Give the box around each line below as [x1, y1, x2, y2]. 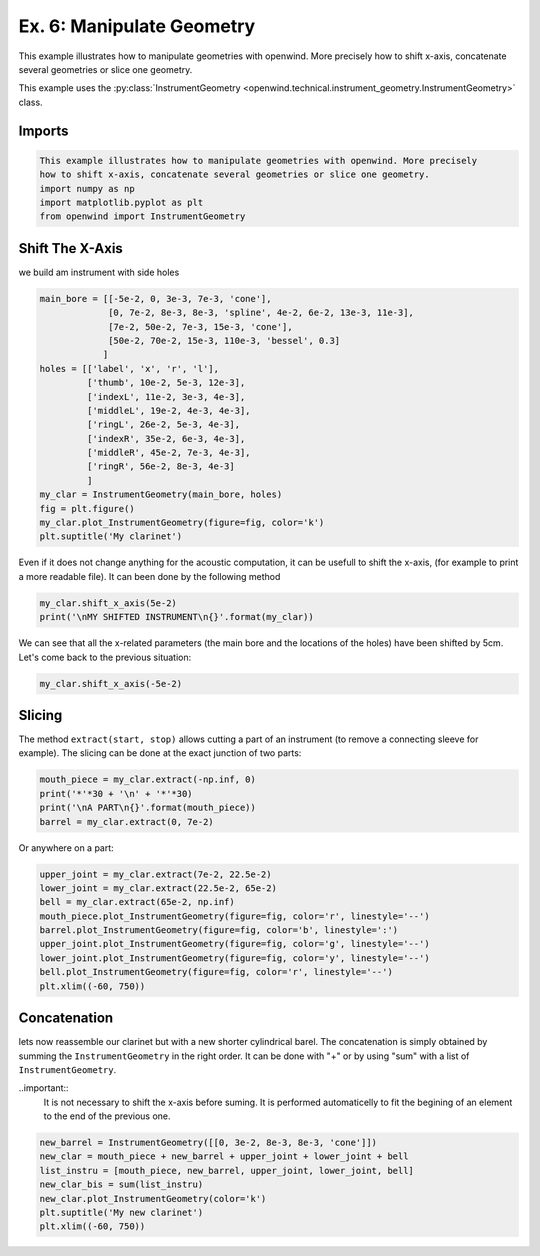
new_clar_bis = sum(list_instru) [39, 1179, 204, 1190]
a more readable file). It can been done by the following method [18, 570, 281, 582]
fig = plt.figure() [39, 503, 135, 514]
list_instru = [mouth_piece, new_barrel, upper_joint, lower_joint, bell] [39, 1165, 415, 1176]
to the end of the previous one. [43, 1110, 171, 1122]
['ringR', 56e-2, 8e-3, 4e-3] [86, 461, 235, 472]
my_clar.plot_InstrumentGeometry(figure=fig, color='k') [39, 517, 325, 529]
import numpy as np [39, 183, 135, 194]
